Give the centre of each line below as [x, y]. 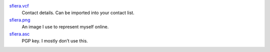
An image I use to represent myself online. [65, 27]
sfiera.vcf [19, 6]
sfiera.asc [19, 34]
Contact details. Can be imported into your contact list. [78, 13]
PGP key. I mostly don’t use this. [55, 40]
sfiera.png [20, 19]
